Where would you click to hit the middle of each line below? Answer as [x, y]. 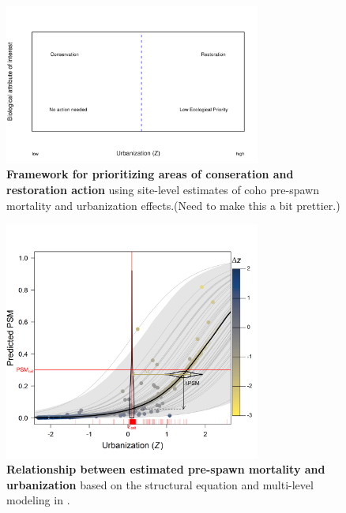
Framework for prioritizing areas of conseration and [150, 174]
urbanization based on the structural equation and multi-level [160, 484]
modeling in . [38, 500]
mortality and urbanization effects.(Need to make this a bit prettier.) [173, 205]
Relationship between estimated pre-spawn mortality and [166, 469]
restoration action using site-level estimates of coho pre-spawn [163, 189]
